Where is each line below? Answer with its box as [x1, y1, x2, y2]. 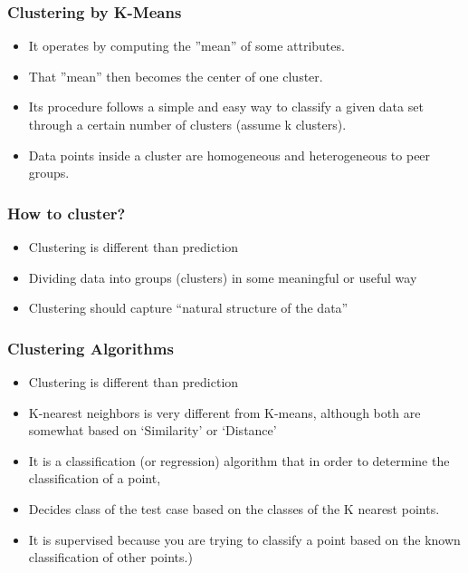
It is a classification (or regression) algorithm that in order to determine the [28, 451, 450, 470]
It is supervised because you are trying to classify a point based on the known [28, 529, 461, 549]
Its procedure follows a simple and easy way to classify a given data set [28, 97, 424, 116]
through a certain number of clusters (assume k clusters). [28, 115, 347, 133]
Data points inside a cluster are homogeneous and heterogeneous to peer [28, 145, 431, 164]
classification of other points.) [28, 548, 193, 567]
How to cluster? [7, 201, 126, 224]
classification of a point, [28, 469, 161, 488]
